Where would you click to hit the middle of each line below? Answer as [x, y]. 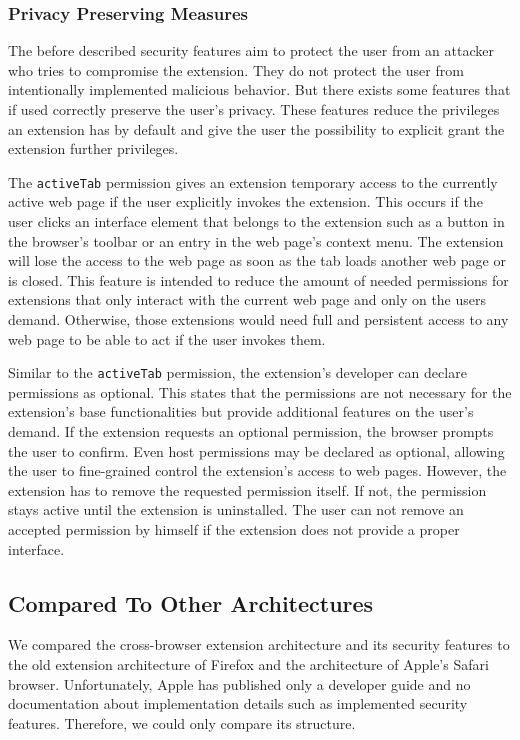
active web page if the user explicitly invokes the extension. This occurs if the [245, 201]
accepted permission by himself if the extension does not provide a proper [234, 529]
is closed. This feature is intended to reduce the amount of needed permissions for [258, 279]
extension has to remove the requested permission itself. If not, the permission [247, 489]
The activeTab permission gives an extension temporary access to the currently [253, 181]
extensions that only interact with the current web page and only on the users [247, 299]
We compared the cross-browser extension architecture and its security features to [259, 644]
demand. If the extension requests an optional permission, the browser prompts [251, 431]
